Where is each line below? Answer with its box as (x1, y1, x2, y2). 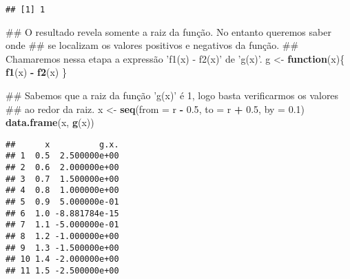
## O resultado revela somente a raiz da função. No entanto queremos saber (6, 24, 331, 39)
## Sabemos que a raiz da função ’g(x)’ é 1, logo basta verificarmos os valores (6, 88, 339, 103)
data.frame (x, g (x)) (6, 115, 94, 130)
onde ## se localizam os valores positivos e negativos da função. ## (6, 38, 299, 52)
